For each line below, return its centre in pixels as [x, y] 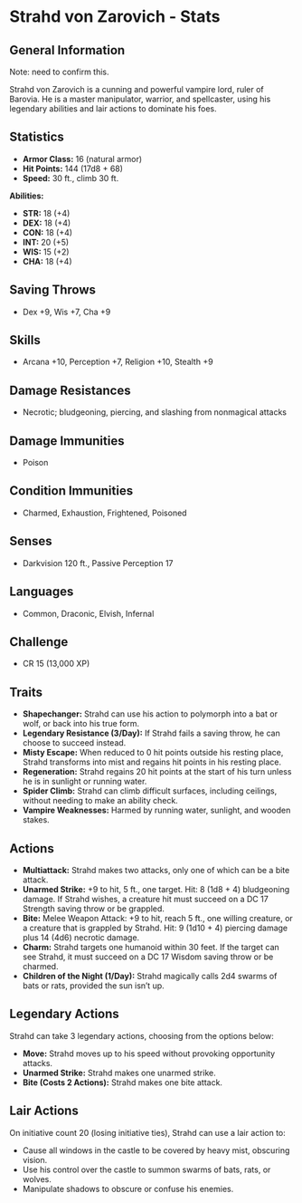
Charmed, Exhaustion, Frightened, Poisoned [104, 513]
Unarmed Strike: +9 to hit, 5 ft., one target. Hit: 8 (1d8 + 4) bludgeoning [156, 889]
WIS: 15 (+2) [46, 252]
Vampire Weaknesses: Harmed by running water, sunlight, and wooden [156, 810]
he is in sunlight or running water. [85, 782]
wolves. [37, 1179]
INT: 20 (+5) [46, 242]
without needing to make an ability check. [100, 801]
